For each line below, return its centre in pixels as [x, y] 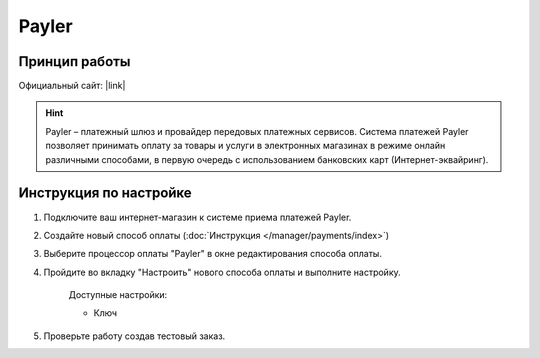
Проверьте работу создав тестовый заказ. [134, 336]
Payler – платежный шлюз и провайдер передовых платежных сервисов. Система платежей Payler [257, 131]
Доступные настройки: [118, 295]
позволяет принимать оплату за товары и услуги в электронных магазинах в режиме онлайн [245, 146]
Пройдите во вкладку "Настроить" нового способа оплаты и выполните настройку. [222, 272]
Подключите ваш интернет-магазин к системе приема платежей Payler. [197, 217]
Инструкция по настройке [105, 193]
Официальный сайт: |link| [72, 86]
